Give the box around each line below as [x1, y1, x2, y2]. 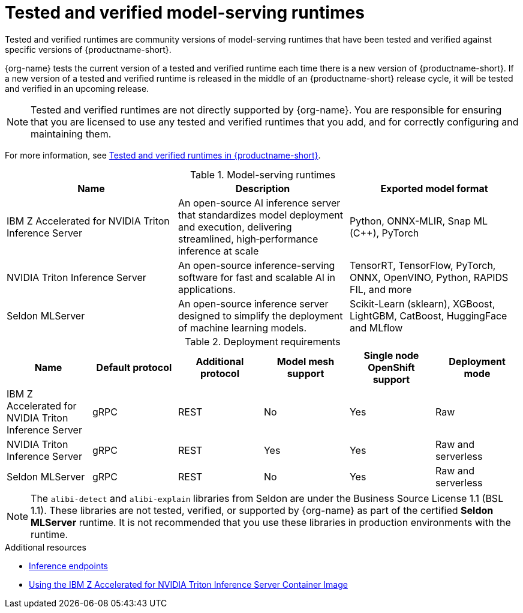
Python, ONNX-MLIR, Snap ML [349, 214, 488, 227]
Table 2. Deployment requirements [185, 335, 341, 348]
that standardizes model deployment [178, 208, 343, 221]
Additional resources [5, 542, 86, 552]
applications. [178, 283, 236, 295]
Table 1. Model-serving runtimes [190, 168, 336, 181]
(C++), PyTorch [349, 226, 419, 239]
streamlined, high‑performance [178, 232, 318, 245]
